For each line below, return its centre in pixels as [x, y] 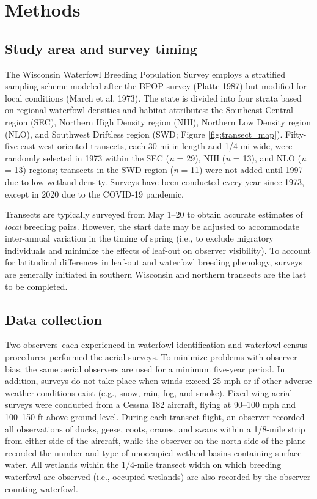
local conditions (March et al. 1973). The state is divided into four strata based [153, 98]
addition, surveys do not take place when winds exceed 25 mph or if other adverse [158, 381]
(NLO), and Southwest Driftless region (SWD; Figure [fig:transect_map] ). [144, 134]
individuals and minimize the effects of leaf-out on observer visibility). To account [158, 250]
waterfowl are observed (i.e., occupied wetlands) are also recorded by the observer [158, 476]
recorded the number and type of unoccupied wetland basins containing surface [153, 452]
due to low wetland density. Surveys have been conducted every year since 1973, [155, 181]
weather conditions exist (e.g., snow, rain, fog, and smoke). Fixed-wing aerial [149, 392]
